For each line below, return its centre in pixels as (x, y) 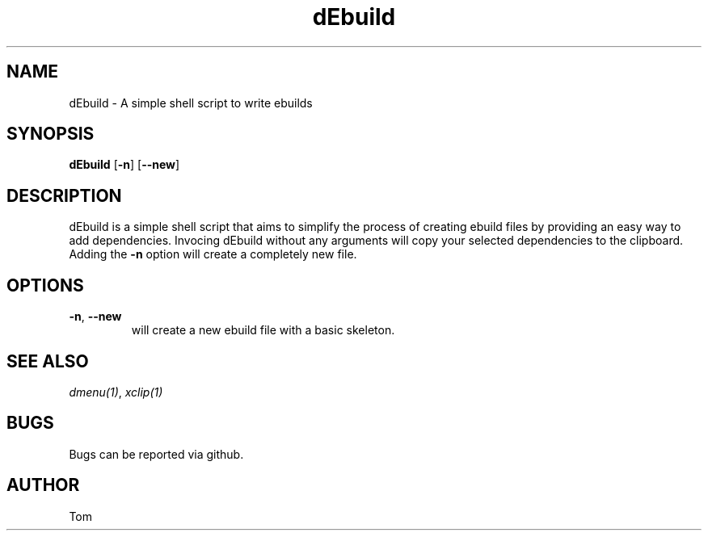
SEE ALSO (48, 361)
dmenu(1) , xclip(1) (116, 392)
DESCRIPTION (64, 195)
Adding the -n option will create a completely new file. (213, 254)
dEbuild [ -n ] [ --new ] (124, 165)
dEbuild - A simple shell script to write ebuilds (191, 103)
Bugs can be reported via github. (156, 454)
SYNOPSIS (51, 134)
